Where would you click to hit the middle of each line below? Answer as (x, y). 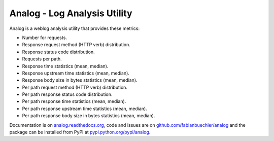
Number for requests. (44, 38)
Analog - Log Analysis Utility (71, 13)
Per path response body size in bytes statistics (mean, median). (89, 116)
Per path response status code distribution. (67, 94)
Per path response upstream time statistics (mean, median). (84, 109)
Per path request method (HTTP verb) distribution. (75, 87)
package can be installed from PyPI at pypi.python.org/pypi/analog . (80, 132)
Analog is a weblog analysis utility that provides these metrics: (75, 28)
